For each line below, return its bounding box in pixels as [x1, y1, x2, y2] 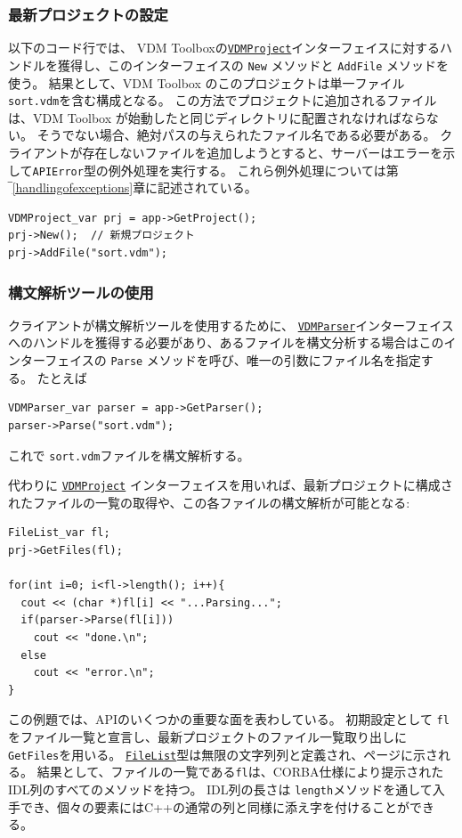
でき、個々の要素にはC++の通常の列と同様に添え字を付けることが [20, 797, 409, 816]
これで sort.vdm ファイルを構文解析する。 [8, 445, 250, 464]
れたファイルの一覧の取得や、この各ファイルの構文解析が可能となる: [8, 492, 410, 511]
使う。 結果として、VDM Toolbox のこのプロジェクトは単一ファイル [8, 73, 405, 92]
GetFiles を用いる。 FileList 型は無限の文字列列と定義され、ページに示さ [8, 744, 439, 763]
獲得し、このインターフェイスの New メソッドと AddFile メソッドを [57, 55, 450, 74]
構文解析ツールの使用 [8, 281, 154, 303]
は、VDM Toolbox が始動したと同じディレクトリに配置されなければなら [8, 108, 426, 126]
